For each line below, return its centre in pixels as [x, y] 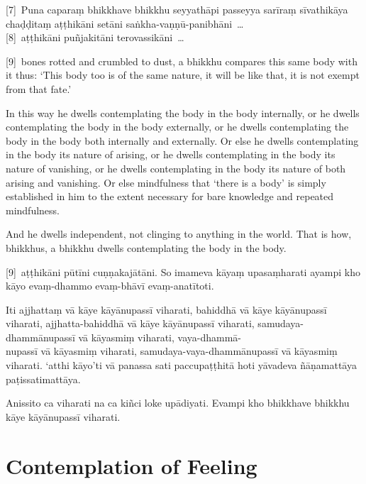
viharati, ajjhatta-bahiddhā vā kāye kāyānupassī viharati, [130, 323]
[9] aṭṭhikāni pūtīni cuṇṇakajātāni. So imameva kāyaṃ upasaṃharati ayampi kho [183, 271]
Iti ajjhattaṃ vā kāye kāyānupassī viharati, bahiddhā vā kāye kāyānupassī [166, 309]
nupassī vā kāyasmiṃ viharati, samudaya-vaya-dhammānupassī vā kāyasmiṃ [172, 351]
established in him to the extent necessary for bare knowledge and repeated [170, 196]
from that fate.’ [39, 88]
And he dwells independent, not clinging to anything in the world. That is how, [179, 234]
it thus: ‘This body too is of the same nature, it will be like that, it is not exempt [183, 75]
